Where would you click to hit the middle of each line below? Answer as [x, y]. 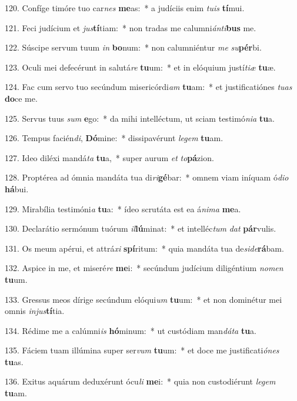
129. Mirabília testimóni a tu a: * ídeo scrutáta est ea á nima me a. [123, 208]
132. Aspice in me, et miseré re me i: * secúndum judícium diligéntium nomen [144, 268]
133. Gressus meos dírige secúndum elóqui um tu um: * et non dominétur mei [144, 299]
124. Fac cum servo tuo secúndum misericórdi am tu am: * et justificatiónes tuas [148, 87]
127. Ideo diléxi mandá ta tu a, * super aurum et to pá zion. [109, 157]
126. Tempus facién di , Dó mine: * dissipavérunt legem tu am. [114, 138]
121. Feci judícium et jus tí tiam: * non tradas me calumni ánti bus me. [131, 27]
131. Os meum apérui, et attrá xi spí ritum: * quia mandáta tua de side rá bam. [144, 248]
